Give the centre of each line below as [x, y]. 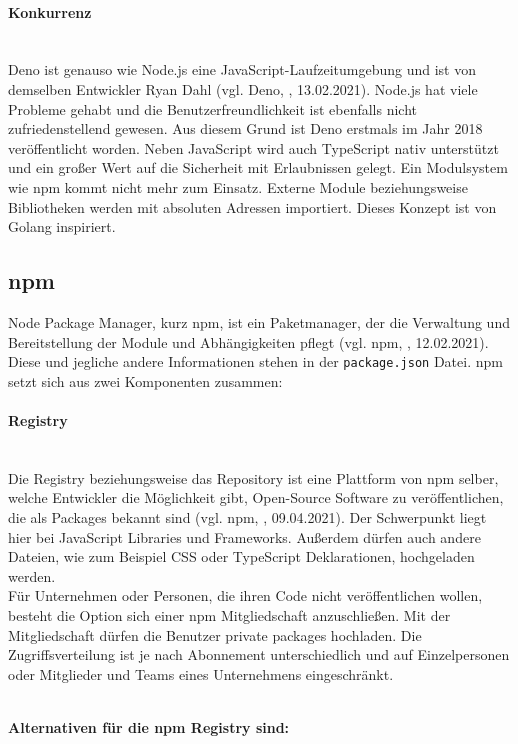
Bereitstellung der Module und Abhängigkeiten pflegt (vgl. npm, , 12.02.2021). [248, 341]
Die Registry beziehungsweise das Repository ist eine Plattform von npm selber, [253, 477]
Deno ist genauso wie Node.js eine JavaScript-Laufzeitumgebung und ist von [242, 69]
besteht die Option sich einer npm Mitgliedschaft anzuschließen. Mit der [229, 614]
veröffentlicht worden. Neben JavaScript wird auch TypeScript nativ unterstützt [253, 147]
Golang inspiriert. [62, 226]
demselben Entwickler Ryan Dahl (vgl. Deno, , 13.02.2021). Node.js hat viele [243, 88]
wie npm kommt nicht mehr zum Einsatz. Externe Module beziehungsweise [238, 186]
